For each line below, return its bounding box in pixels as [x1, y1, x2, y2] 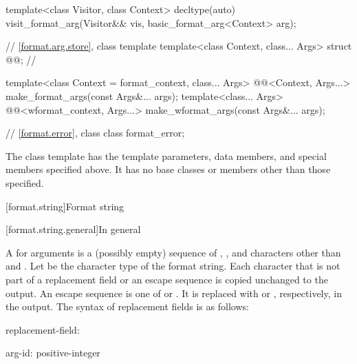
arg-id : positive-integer [6, 345, 100, 360]
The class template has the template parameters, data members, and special [6, 148, 327, 163]
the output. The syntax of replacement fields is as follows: [6, 299, 249, 314]
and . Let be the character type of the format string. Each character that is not [6, 259, 340, 273]
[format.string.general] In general [6, 222, 141, 236]
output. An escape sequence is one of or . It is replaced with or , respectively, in [6, 285, 342, 300]
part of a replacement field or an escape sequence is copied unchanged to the [6, 272, 328, 286]
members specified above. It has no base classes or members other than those [6, 162, 331, 176]
